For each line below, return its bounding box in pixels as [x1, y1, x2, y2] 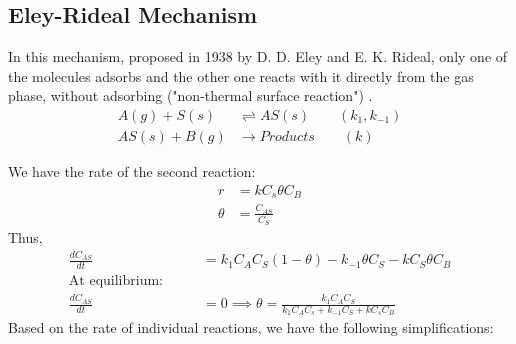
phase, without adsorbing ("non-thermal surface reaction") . [8, 85, 373, 106]
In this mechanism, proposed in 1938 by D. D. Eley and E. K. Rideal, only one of [8, 46, 508, 67]
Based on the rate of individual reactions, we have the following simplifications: [8, 317, 494, 338]
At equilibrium [68, 274, 160, 289]
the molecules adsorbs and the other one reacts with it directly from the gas [8, 65, 474, 86]
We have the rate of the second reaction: [8, 161, 256, 182]
